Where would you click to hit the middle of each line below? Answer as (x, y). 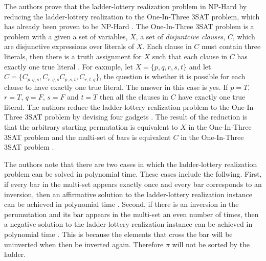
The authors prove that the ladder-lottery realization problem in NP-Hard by (126, 6)
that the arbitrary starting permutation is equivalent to (91, 126)
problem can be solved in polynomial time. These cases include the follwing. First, (133, 174)
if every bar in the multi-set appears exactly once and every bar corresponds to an (133, 184)
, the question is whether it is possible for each (172, 76)
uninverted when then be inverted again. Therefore (84, 244)
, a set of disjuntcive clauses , (181, 36)
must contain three (231, 46)
